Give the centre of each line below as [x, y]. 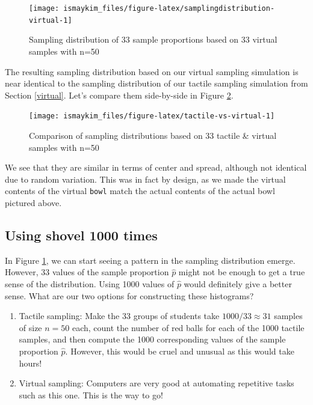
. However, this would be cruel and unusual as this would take [180, 351]
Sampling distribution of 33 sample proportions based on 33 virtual [153, 39]
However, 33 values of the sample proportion [87, 272]
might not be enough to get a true [242, 272]
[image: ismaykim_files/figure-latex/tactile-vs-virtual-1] [152, 116]
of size [30, 327]
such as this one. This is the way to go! [91, 394]
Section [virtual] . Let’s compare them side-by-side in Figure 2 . [119, 95]
